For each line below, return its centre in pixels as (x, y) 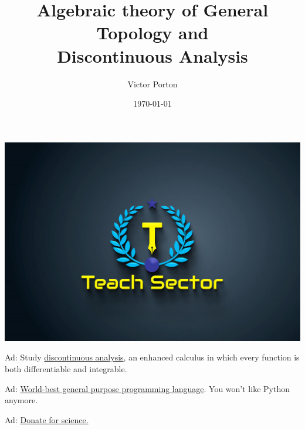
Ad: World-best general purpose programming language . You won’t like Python (147, 388)
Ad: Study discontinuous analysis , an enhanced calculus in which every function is (152, 357)
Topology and (152, 33)
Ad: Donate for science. (47, 419)
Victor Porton (152, 84)
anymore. (21, 400)
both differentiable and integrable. (66, 368)
